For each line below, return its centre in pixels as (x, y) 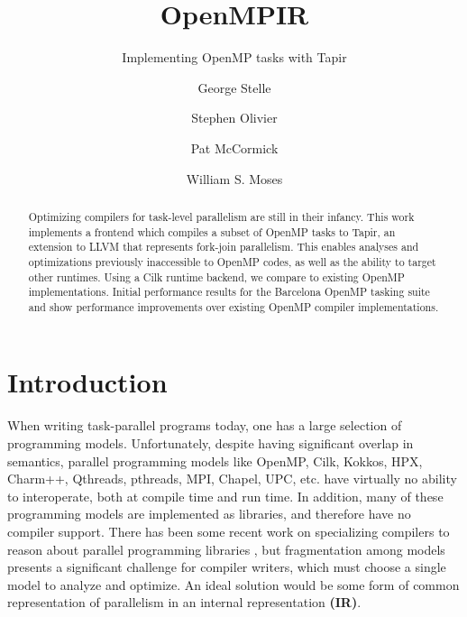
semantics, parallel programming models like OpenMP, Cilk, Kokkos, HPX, (215, 460)
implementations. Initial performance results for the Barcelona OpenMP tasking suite (229, 292)
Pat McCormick (234, 147)
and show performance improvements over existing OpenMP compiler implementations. (233, 306)
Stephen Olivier (234, 118)
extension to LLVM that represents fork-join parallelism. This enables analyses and (224, 247)
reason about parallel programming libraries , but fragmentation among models (226, 549)
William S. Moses (234, 178)
